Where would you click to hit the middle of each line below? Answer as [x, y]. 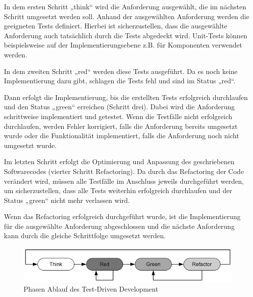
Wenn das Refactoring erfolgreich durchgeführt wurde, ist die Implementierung [122, 216]
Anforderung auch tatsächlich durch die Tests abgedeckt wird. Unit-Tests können [126, 35]
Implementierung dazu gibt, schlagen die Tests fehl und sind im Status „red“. [120, 81]
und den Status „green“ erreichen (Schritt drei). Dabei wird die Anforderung [119, 107]
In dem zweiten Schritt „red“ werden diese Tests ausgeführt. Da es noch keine [121, 71]
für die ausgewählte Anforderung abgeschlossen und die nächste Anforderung [119, 226]
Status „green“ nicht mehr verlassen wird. [67, 200]
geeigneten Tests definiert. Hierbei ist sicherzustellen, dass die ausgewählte [116, 26]
